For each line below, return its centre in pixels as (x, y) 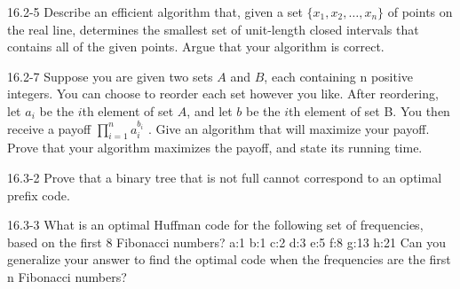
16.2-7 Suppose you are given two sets (110, 76)
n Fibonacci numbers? (67, 276)
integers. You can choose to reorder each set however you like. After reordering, (223, 94)
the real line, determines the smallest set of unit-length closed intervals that (213, 29)
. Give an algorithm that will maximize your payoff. (289, 128)
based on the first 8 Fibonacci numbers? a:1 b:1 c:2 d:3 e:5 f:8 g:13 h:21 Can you (227, 242)
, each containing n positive (339, 76)
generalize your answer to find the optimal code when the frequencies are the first (229, 259)
